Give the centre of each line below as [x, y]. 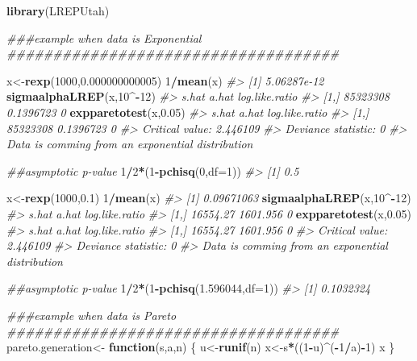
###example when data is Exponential [104, 37]
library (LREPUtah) [58, 10]
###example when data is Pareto [92, 315]
